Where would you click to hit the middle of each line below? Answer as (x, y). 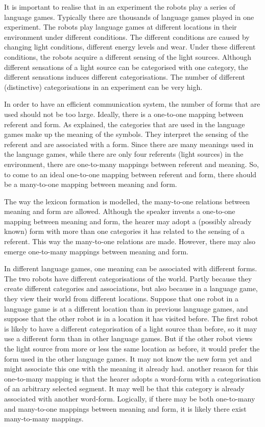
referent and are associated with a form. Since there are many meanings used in (129, 144)
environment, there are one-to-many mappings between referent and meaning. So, (131, 164)
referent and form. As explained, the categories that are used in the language (125, 124)
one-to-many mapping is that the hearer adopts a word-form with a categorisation (132, 378)
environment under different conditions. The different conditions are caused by (127, 37)
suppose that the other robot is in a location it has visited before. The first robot (131, 318)
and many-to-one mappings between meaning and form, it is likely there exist (125, 408)
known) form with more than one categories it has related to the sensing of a (124, 231)
